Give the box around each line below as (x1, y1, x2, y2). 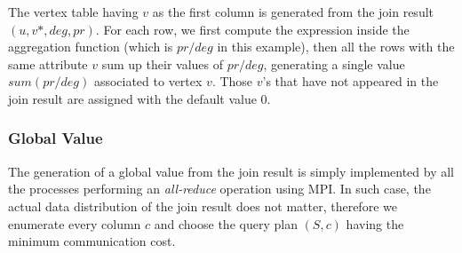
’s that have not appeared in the (262, 72, 439, 91)
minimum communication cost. (8, 232, 176, 250)
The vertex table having (8, 3, 139, 20)
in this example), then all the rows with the (217, 37, 455, 56)
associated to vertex (93, 72, 203, 91)
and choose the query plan (154, 214, 298, 233)
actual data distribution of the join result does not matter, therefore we (8, 196, 397, 215)
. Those (211, 72, 253, 91)
